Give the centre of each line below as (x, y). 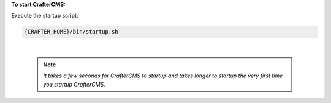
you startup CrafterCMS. (74, 84)
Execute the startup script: (45, 16)
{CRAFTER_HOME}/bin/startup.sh (71, 32)
